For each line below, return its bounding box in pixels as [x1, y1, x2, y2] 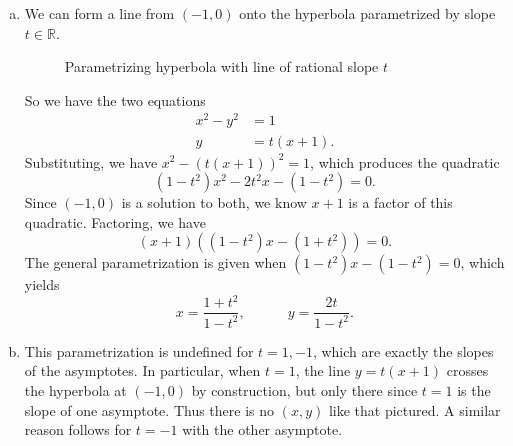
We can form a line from [24, 3, 175, 23]
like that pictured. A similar [328, 399, 501, 420]
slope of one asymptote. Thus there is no [24, 399, 275, 420]
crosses [446, 360, 489, 381]
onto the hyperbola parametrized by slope [239, 3, 496, 23]
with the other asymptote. [182, 419, 343, 440]
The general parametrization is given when [24, 252, 287, 273]
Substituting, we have [24, 151, 158, 172]
